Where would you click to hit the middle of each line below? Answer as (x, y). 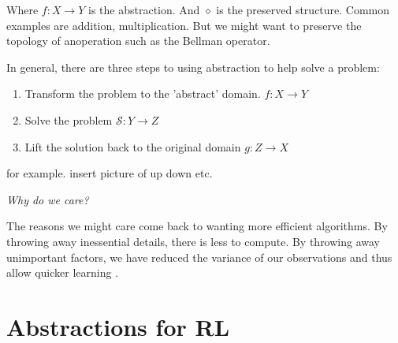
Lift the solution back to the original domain (133, 146)
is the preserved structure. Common (303, 9)
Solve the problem (69, 119)
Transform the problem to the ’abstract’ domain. (143, 93)
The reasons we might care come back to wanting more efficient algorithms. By (197, 226)
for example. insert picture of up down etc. (110, 173)
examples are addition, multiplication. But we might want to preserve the (184, 25)
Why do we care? (48, 199)
